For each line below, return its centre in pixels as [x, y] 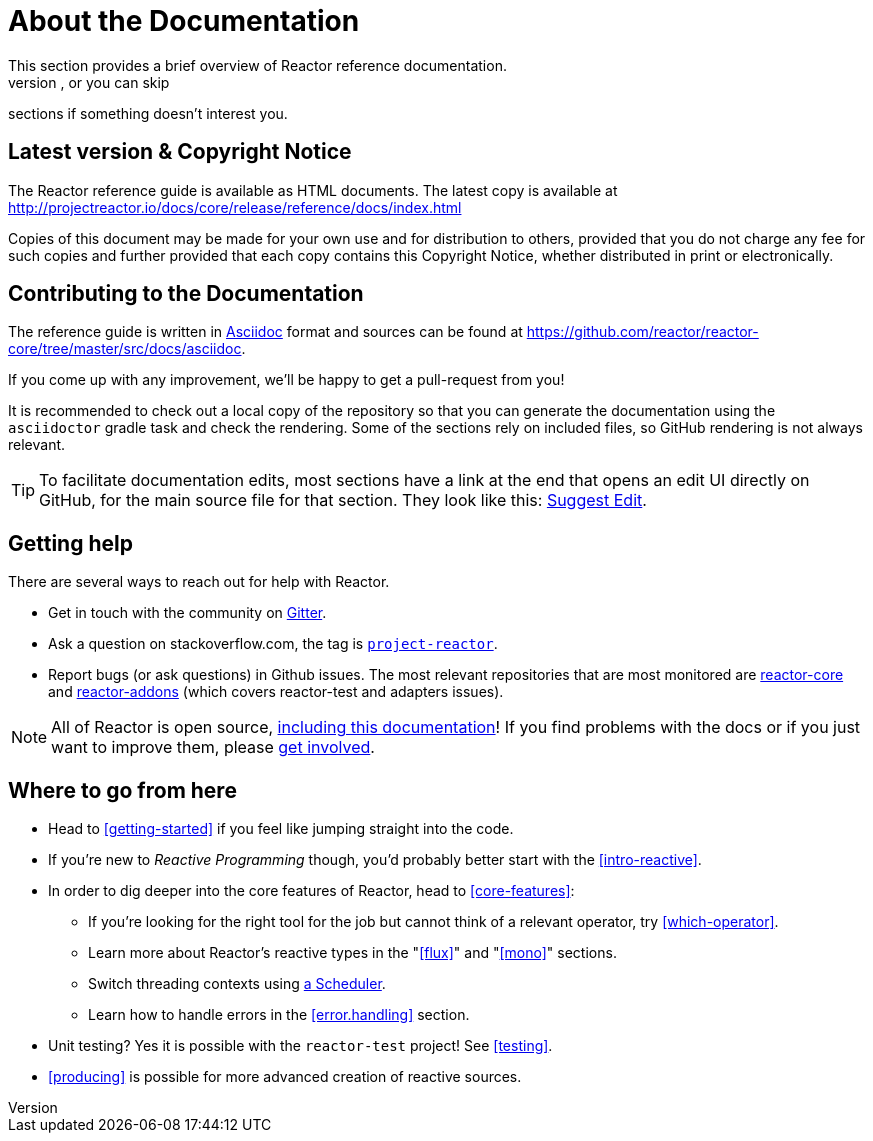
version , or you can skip [89, 82]
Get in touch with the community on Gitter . [187, 613]
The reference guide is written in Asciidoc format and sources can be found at [265, 332]
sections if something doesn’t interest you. [148, 113]
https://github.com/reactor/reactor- [642, 332]
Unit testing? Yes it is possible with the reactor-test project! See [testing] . [300, 1046]
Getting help [70, 543]
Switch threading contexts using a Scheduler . [237, 984]
